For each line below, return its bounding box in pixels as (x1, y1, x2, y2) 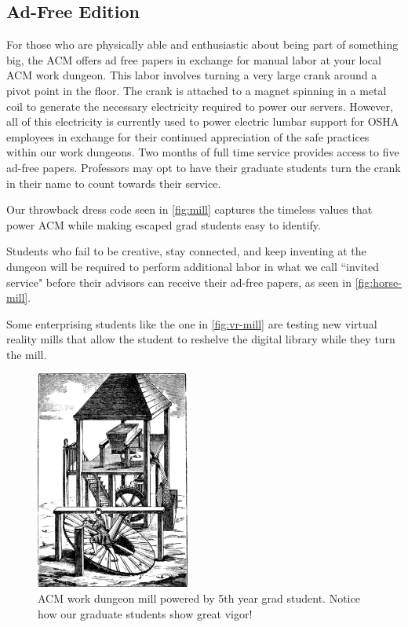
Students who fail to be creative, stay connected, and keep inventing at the (6, 243, 366, 259)
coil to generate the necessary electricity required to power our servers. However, (6, 97, 393, 114)
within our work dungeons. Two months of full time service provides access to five (6, 144, 399, 160)
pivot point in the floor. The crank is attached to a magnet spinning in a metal (6, 82, 387, 98)
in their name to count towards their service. (6, 174, 221, 191)
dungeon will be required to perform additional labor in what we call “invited (6, 258, 380, 274)
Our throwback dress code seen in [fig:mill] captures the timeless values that (6, 201, 373, 218)
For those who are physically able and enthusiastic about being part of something (6, 36, 399, 53)
